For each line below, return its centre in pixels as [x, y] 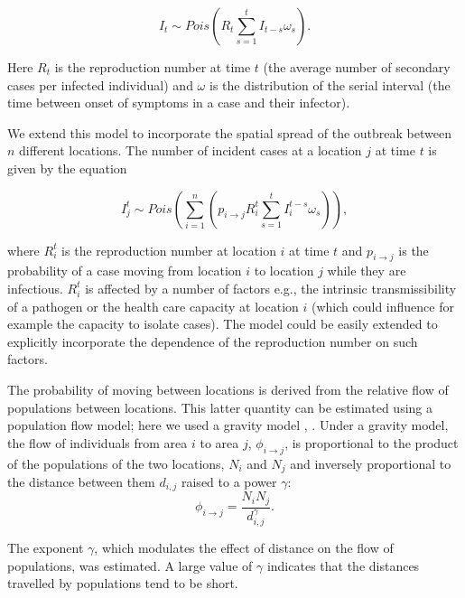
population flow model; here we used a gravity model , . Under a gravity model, [228, 425]
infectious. [35, 288]
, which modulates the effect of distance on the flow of [244, 547]
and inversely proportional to [371, 463]
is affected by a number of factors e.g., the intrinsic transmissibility [271, 288]
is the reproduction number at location [169, 250]
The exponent [46, 547]
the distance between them [81, 481]
